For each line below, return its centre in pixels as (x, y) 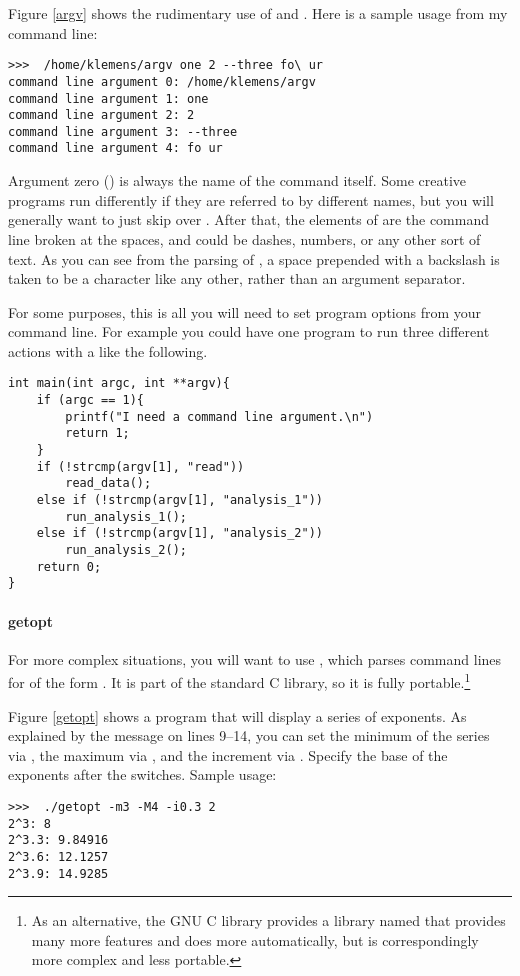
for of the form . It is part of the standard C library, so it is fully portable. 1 (239, 681)
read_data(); (108, 483)
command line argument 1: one (108, 98)
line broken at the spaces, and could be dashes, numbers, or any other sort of (244, 238)
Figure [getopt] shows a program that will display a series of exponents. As (237, 715)
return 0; (69, 566)
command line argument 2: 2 (101, 115)
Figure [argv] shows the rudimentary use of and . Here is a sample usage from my (258, 13)
